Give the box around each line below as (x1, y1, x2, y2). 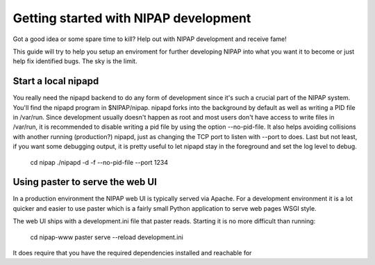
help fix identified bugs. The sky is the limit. (12, 57, 137, 65)
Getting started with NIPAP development (12, 10, 251, 26)
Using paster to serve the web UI (12, 176, 158, 188)
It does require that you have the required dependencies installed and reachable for (12, 249, 252, 257)
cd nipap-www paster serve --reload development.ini (30, 233, 183, 241)
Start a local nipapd (12, 75, 99, 87)
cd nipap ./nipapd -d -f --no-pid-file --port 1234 (30, 158, 168, 166)
